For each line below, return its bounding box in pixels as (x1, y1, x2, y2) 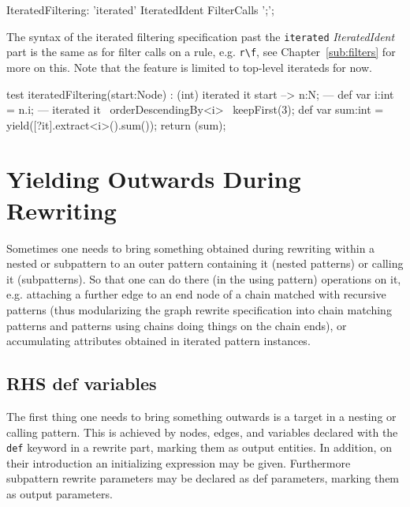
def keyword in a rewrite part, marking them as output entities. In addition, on (6, 439, 392, 456)
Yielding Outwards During (6, 163, 301, 195)
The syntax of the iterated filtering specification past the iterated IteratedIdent (6, 28, 395, 44)
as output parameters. (6, 485, 113, 501)
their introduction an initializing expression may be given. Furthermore (6, 454, 351, 471)
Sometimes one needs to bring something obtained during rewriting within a (6, 239, 375, 256)
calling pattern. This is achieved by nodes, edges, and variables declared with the (6, 423, 398, 440)
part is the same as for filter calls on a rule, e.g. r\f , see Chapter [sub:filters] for (6, 43, 396, 60)
